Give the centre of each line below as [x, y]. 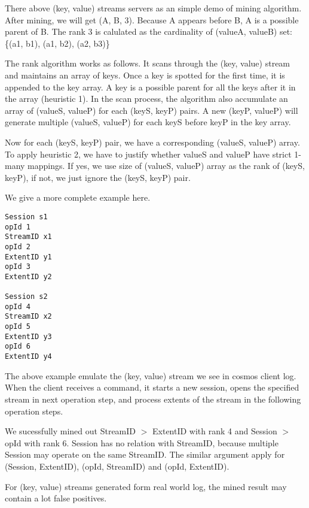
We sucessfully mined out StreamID [71, 431]
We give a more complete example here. [78, 197]
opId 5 [18, 327]
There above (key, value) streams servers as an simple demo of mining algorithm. [153, 8]
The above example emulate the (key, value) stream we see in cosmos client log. [151, 375]
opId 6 [18, 347]
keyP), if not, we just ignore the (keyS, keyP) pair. [98, 177]
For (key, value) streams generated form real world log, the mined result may [146, 486]
